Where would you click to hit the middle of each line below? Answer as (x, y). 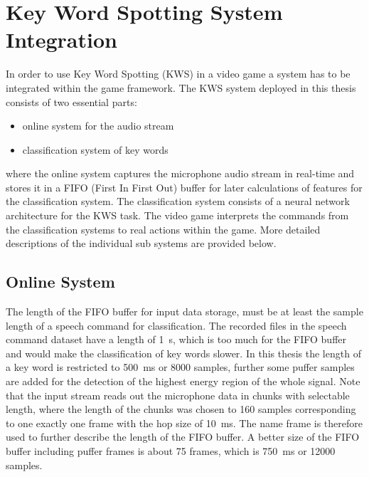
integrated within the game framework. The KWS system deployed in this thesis (181, 87)
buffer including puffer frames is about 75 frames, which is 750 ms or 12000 (171, 450)
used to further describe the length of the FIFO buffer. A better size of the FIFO (183, 437)
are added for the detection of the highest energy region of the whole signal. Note (183, 381)
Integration (61, 40)
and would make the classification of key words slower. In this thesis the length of (183, 353)
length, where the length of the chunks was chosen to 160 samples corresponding (181, 409)
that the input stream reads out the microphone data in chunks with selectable (178, 395)
